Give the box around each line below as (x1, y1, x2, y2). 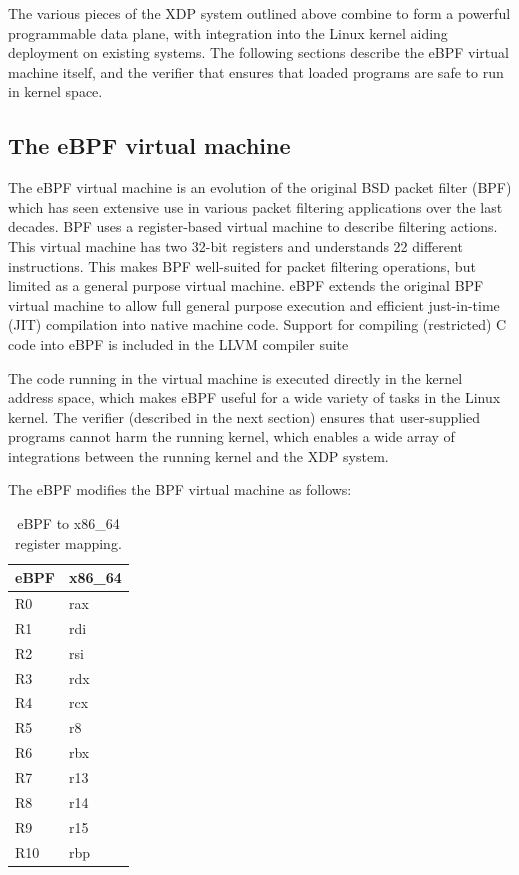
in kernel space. (8, 81, 103, 102)
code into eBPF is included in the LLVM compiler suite (8, 333, 349, 354)
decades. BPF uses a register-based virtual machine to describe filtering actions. (8, 216, 498, 237)
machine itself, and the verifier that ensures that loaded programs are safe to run (8, 61, 504, 82)
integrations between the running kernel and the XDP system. (8, 445, 389, 466)
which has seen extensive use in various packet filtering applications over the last (8, 196, 503, 217)
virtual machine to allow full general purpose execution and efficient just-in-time (8, 294, 500, 315)
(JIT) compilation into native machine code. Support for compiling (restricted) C (8, 314, 507, 335)
